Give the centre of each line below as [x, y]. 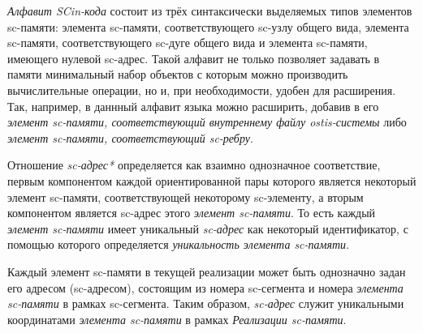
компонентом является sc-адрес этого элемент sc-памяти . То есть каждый [192, 213]
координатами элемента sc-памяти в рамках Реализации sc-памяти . [177, 319]
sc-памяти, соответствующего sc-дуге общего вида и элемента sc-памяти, [188, 43]
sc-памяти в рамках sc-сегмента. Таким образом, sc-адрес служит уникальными [206, 303]
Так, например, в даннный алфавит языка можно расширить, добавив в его [193, 106]
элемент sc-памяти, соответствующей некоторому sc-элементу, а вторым [186, 196]
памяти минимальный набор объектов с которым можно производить [178, 74]
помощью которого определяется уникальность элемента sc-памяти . [179, 244]
